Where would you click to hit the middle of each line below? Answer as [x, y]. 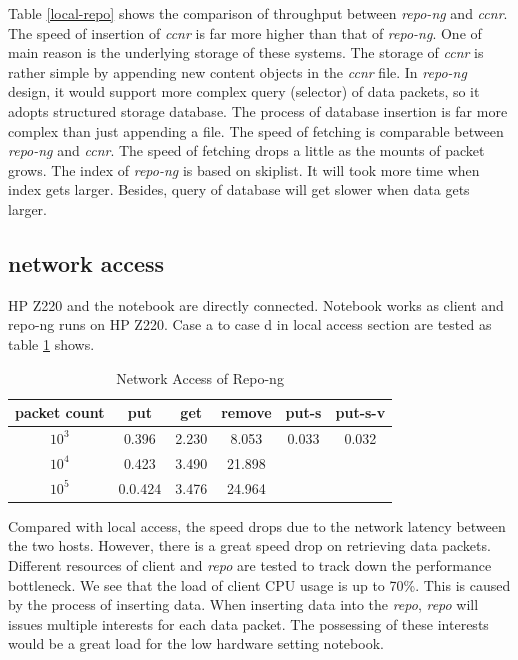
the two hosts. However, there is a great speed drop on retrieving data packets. [249, 545]
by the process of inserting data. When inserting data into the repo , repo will [243, 604]
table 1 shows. [51, 343]
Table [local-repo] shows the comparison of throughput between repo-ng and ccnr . [258, 13]
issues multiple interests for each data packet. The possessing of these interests [248, 623]
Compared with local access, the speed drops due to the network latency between [257, 525]
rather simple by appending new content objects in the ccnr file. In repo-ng [237, 71]
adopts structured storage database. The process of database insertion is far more [258, 110]
